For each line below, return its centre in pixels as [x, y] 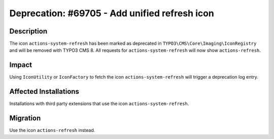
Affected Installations [44, 92]
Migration [25, 118]
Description [28, 31]
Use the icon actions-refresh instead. [52, 130]
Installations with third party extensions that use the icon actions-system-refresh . [99, 103]
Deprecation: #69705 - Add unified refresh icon [112, 13]
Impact [21, 65]
